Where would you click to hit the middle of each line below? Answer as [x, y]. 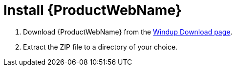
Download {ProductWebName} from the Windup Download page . [128, 32]
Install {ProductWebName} [93, 10]
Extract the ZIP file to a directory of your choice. [100, 47]
